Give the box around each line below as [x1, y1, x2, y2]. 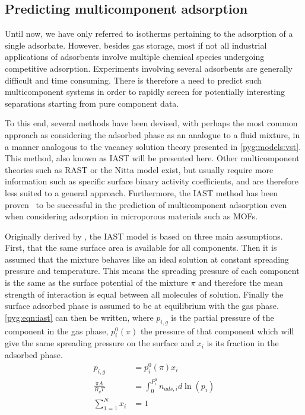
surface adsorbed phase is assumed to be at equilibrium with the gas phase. [5, 299, 279, 312]
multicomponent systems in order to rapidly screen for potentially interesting [5, 85, 285, 98]
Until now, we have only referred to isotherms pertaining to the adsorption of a [5, 27, 293, 40]
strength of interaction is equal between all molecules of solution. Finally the [5, 288, 284, 300]
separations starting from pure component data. [5, 97, 179, 109]
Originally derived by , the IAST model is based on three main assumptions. [5, 229, 283, 242]
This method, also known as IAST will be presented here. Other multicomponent [5, 152, 300, 164]
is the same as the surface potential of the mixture [5, 276, 188, 289]
